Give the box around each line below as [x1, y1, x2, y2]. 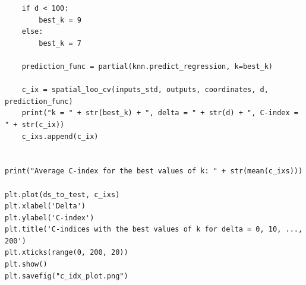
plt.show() [5, 260, 48, 269]
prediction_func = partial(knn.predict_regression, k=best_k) [21, 62, 273, 71]
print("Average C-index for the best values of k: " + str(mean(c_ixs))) [5, 167, 303, 176]
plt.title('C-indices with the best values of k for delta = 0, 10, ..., [5, 225, 303, 234]
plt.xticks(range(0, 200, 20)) [5, 248, 128, 257]
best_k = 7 [39, 39, 81, 47]
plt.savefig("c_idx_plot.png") [5, 271, 128, 280]
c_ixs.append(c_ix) [21, 132, 99, 141]
